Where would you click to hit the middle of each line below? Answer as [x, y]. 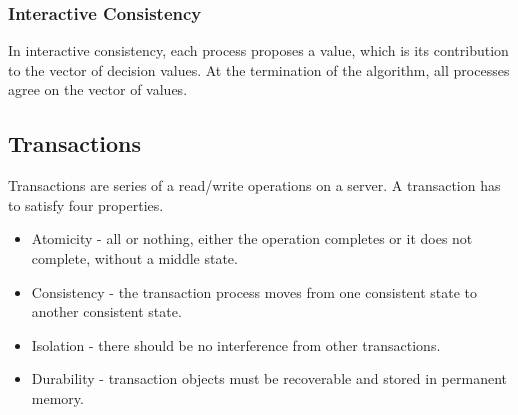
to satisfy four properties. [86, 204]
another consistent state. [106, 311]
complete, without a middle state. [134, 257]
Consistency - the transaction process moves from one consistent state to [254, 291]
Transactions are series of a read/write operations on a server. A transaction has [254, 185]
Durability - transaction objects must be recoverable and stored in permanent [269, 378]
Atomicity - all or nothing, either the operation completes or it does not [252, 238]
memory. [57, 397]
